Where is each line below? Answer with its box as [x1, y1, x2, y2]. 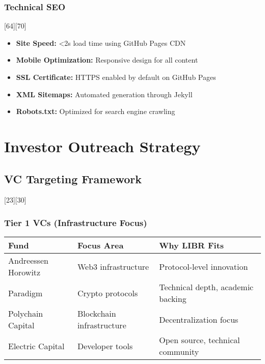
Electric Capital [8, 340, 65, 352]
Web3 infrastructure [77, 260, 149, 272]
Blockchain [77, 307, 116, 320]
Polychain [8, 307, 43, 320]
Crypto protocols [77, 287, 138, 299]
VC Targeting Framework [4, 171, 142, 186]
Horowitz [8, 266, 41, 278]
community [159, 346, 199, 358]
